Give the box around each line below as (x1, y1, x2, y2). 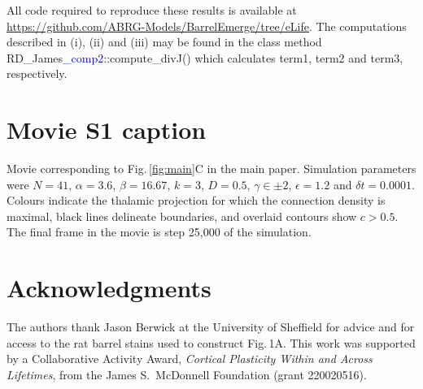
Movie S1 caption (7, 113, 207, 146)
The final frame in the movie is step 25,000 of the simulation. (7, 223, 312, 240)
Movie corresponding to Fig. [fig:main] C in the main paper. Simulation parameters (7, 160, 416, 177)
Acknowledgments (7, 271, 211, 305)
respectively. (7, 65, 68, 82)
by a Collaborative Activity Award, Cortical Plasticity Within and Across (7, 350, 373, 367)
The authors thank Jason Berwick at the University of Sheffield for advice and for (7, 318, 415, 335)
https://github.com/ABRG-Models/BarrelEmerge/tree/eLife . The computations (7, 17, 407, 34)
